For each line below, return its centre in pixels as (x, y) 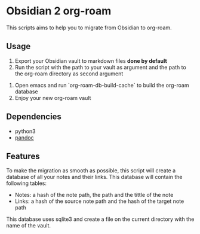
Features (23, 156)
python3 (25, 131)
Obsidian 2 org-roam (59, 11)
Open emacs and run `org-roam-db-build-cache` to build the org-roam (102, 85)
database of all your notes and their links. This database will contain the (94, 177)
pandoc (24, 137)
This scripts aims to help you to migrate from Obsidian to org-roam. (89, 28)
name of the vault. (29, 226)
